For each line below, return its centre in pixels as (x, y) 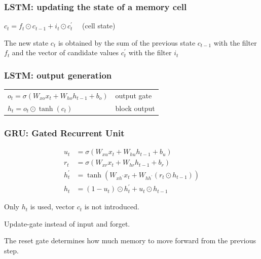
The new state (26, 42)
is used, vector (52, 207)
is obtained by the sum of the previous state (127, 42)
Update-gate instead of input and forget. (67, 223)
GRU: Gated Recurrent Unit (64, 133)
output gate (134, 95)
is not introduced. (112, 207)
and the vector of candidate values (65, 52)
